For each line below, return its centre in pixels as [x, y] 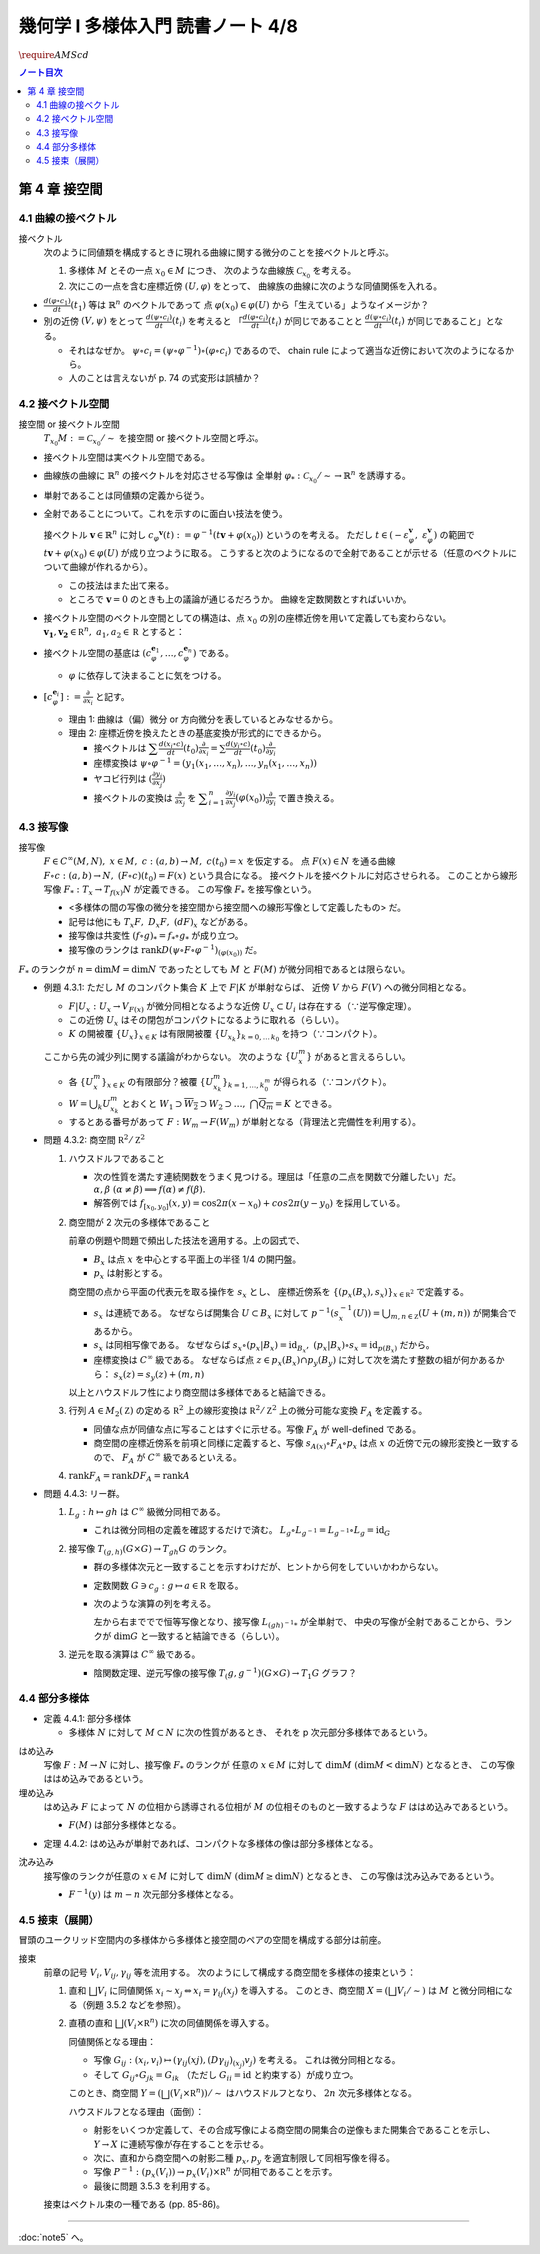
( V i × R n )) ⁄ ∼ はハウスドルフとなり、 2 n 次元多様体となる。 [293, 2094]
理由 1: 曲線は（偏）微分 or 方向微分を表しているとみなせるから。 [203, 719]
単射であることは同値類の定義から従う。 [126, 495]
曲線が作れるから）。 [111, 567]
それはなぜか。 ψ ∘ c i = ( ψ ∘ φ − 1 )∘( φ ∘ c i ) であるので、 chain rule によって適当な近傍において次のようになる [287, 351]
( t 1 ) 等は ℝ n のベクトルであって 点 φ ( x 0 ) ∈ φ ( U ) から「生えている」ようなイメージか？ [250, 305]
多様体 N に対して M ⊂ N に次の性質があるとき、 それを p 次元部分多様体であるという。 [251, 1732]
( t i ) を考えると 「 [207, 322]
